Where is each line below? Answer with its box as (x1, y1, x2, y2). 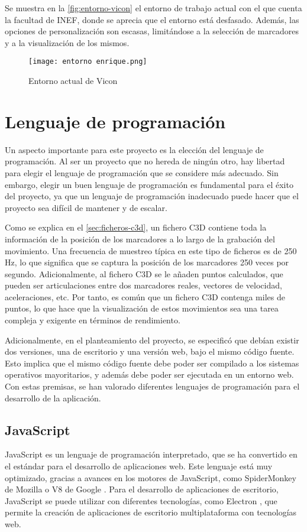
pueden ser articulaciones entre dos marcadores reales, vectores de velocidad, (5, 279, 282, 291)
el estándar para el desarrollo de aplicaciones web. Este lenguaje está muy (5, 460, 273, 472)
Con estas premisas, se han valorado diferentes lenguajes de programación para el (5, 380, 300, 392)
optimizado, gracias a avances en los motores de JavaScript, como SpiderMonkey (5, 471, 296, 484)
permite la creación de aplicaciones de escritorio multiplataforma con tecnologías (5, 506, 297, 518)
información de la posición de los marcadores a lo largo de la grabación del (5, 232, 275, 245)
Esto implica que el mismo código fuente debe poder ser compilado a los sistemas (5, 356, 299, 369)
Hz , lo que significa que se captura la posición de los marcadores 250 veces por (5, 256, 289, 268)
